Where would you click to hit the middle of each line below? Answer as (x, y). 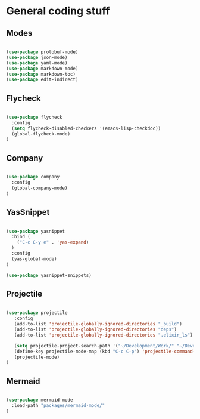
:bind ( (21, 237)
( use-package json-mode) (37, 57)
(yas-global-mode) (35, 259)
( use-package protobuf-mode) (42, 52)
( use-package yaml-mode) (37, 63)
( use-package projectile (37, 313)
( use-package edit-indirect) (42, 80)
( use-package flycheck (34, 118)
